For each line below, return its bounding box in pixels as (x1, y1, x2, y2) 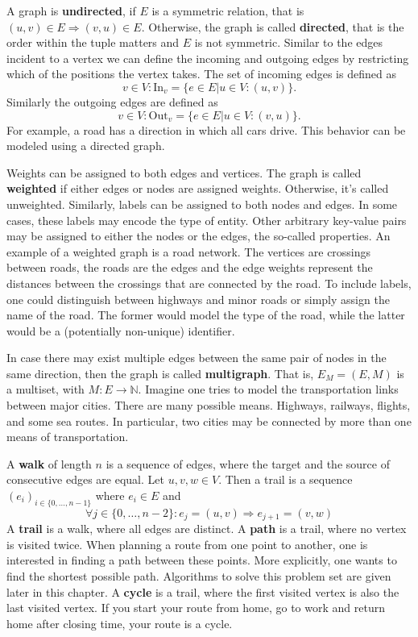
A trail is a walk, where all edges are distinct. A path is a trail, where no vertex (6, 520, 407, 537)
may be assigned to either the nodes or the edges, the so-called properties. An (6, 227, 391, 244)
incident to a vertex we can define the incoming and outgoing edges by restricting (6, 49, 409, 66)
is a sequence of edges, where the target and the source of (106, 455, 390, 472)
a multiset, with (6, 381, 85, 398)
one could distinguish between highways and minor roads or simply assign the (6, 290, 390, 307)
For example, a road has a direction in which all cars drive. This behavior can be (6, 121, 406, 138)
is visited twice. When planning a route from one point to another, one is (6, 535, 368, 552)
